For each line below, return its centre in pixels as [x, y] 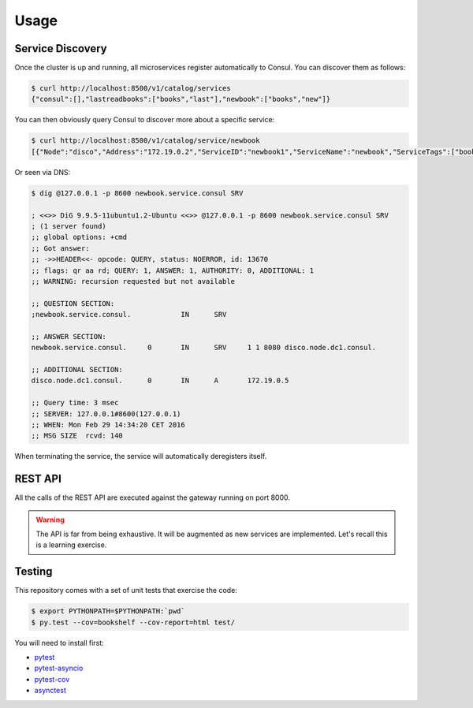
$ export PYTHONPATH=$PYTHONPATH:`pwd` [108, 611]
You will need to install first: [59, 643]
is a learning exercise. [71, 545]
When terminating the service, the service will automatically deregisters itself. [141, 456]
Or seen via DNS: [43, 172]
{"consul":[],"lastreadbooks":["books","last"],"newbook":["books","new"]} [181, 99]
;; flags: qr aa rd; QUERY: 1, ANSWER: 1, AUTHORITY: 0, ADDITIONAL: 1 [173, 270]
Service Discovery [61, 48]
